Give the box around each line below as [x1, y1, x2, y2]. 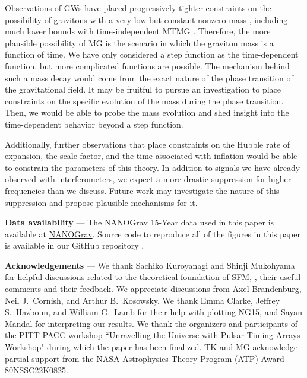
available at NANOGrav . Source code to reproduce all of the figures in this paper [5, 227, 300, 240]
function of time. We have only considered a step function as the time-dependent [5, 48, 299, 61]
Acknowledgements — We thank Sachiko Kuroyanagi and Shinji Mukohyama [5, 259, 295, 271]
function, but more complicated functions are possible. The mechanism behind [5, 59, 290, 72]
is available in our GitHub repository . [5, 239, 144, 252]
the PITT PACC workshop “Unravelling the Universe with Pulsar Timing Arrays [5, 329, 300, 341]
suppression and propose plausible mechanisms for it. [5, 196, 198, 208]
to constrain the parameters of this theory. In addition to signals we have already [5, 161, 300, 173]
